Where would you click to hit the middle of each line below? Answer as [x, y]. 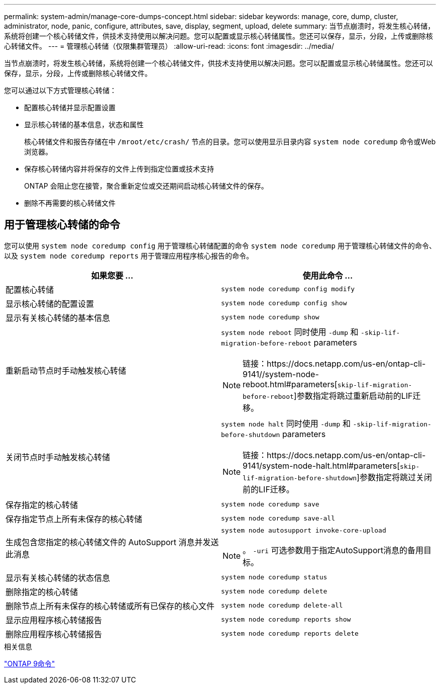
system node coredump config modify [288, 289]
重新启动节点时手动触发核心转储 [66, 370]
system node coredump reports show [286, 620]
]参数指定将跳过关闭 [394, 477]
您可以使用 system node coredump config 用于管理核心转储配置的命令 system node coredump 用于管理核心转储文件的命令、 [220, 245]
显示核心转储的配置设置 [50, 304]
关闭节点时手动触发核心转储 [58, 457]
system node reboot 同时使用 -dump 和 [290, 332]
